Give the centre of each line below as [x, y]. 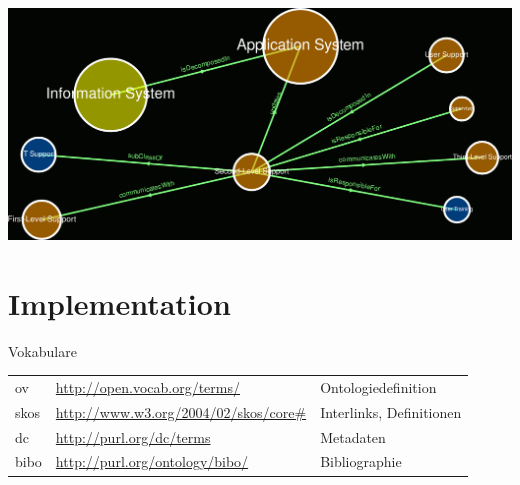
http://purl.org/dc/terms [133, 436]
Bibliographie [361, 461]
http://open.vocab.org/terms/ [147, 386]
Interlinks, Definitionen [391, 411]
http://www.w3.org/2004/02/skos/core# [181, 411]
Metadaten [353, 436]
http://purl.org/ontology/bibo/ [152, 461]
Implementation [119, 302]
